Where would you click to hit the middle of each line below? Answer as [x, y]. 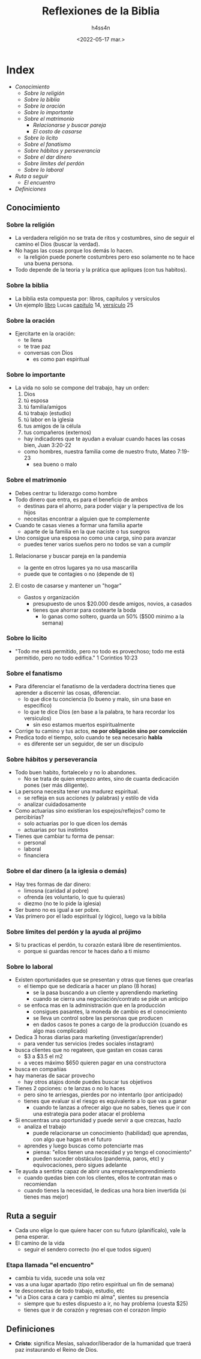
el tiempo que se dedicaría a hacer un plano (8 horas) [90, 986]
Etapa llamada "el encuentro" [50, 1265]
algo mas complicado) [60, 1031]
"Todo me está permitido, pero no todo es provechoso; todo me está [100, 651]
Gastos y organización [52, 597]
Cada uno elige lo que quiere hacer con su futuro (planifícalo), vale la [100, 1230]
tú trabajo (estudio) [48, 414]
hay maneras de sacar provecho [55, 1076]
